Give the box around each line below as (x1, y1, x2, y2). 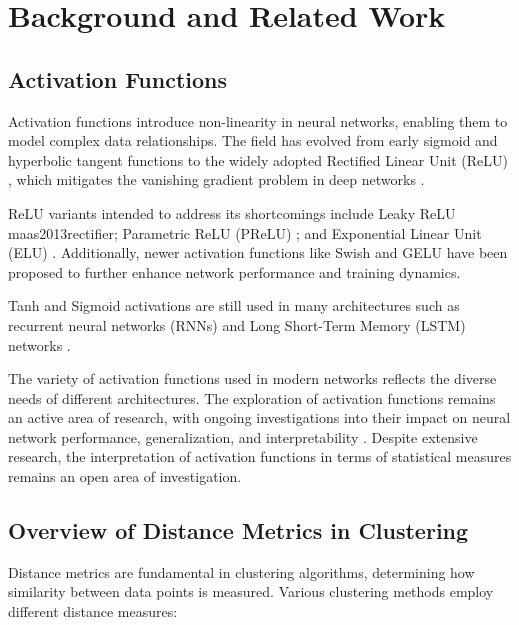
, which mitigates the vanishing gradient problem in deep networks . (8, 169, 425, 190)
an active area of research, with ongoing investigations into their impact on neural (8, 407, 511, 428)
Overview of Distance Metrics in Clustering (8, 515, 469, 546)
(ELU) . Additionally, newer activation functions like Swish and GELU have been (8, 242, 508, 263)
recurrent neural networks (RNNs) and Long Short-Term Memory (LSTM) (8, 314, 466, 335)
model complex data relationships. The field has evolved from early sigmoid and (8, 130, 498, 151)
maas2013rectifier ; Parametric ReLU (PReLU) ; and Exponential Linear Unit (8, 222, 482, 243)
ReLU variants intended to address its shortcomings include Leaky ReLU (8, 202, 456, 223)
